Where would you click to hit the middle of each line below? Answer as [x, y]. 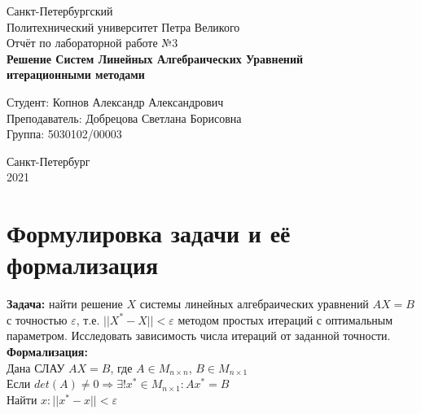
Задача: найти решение [65, 304]
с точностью [37, 319]
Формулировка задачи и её [149, 233]
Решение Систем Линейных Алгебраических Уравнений [155, 58]
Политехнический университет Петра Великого [123, 26]
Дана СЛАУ [36, 367]
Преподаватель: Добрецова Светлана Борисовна [124, 118]
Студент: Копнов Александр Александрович [115, 101]
